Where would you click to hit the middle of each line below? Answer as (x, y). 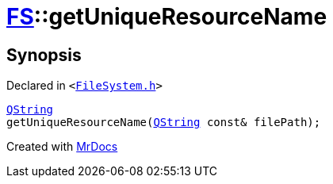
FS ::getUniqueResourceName (167, 17)
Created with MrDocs (62, 147)
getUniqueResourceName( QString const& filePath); (164, 123)
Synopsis (44, 55)
